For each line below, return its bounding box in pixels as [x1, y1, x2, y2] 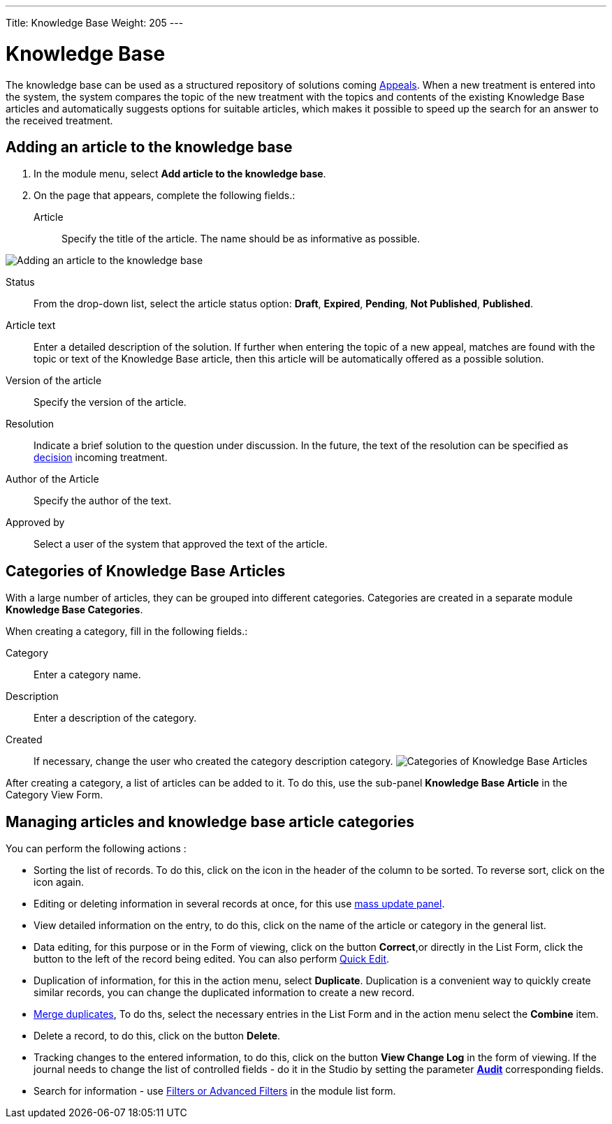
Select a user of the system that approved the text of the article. [34, 538, 328, 550]
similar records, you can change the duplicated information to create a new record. [34, 986, 415, 999]
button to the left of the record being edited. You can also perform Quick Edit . [34, 953, 390, 965]
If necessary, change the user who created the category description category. [34, 755, 393, 768]
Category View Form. [6, 789, 103, 801]
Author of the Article [6, 473, 99, 486]
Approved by [6, 516, 65, 529]
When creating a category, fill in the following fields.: [6, 625, 248, 638]
